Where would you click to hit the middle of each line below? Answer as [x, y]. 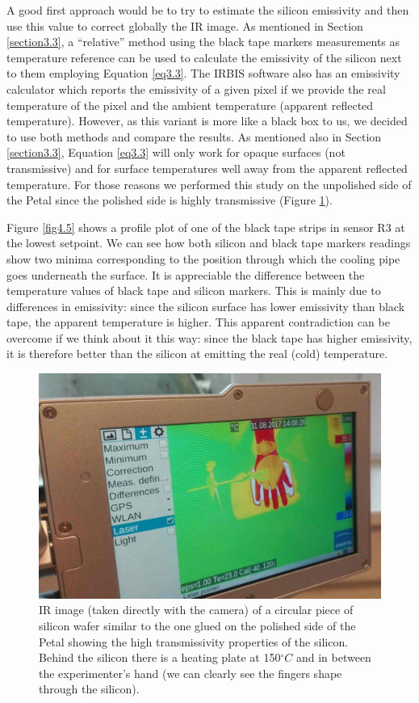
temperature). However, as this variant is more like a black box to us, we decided [207, 121]
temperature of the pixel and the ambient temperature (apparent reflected [190, 105]
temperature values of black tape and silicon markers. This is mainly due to [194, 290]
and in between [333, 657]
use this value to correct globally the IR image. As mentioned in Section [185, 25]
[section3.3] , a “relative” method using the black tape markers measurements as [203, 42]
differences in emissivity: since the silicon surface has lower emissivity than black [206, 306]
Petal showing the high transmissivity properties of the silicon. [194, 641]
